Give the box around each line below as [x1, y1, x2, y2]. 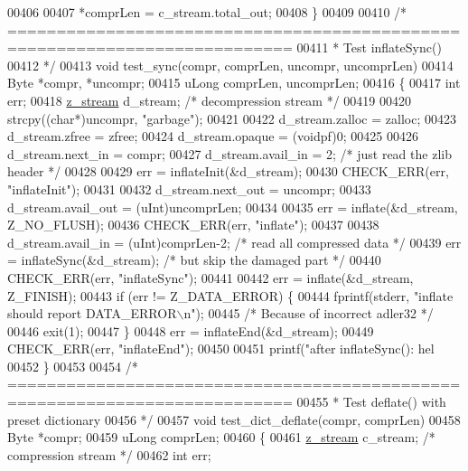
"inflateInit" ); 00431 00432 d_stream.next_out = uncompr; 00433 [7, 179, 371, 198]
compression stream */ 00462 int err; [7, 445, 211, 464]
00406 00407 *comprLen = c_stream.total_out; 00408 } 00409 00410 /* [7, 3, 407, 21]
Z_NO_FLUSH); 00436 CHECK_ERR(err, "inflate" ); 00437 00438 [7, 215, 379, 234]
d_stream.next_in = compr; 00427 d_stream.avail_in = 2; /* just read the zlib [7, 144, 452, 163]
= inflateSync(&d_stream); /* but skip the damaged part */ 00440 [7, 250, 381, 269]
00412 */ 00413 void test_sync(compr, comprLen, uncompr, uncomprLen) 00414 [7, 55, 454, 74]
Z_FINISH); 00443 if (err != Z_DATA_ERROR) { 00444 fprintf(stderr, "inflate [7, 286, 454, 305]
